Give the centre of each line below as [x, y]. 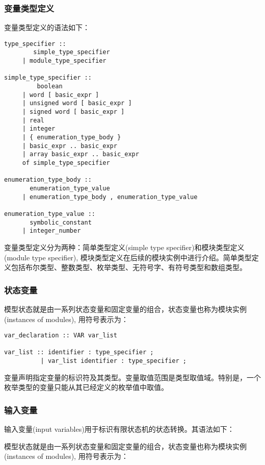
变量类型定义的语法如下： [47, 27]
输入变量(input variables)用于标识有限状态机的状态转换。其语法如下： [119, 429]
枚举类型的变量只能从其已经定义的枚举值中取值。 [86, 387]
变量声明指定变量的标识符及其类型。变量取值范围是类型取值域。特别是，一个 [132, 377]
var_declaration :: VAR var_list [61, 336]
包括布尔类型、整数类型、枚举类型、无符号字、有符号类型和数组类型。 [129, 267]
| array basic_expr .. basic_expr [81, 154]
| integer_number [51, 231]
